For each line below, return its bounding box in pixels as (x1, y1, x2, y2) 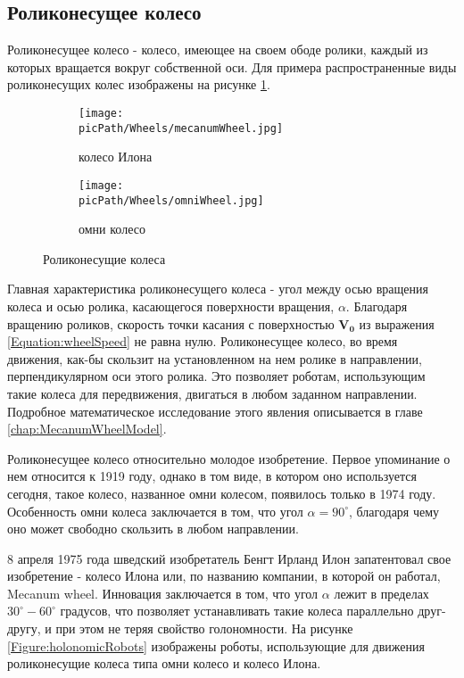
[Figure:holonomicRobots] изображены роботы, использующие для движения (7, 636, 425, 655)
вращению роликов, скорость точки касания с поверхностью (7, 314, 335, 333)
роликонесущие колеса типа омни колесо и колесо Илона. (7, 654, 321, 673)
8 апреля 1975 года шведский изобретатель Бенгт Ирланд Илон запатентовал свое (7, 549, 452, 567)
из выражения (359, 314, 435, 333)
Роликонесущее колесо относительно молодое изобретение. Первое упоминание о (7, 449, 451, 467)
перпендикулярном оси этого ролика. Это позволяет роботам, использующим (7, 367, 426, 385)
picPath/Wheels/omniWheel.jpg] (79, 194, 264, 207)
